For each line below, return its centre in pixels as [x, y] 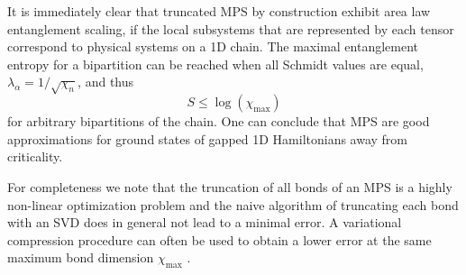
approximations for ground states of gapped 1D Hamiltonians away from [208, 138]
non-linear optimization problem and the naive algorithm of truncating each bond [233, 204]
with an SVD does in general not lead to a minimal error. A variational [205, 222]
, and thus [106, 82]
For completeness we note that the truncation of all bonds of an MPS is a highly [230, 186]
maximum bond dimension [81, 257]
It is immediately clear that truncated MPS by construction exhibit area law [219, 11]
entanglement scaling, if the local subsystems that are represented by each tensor [231, 28]
